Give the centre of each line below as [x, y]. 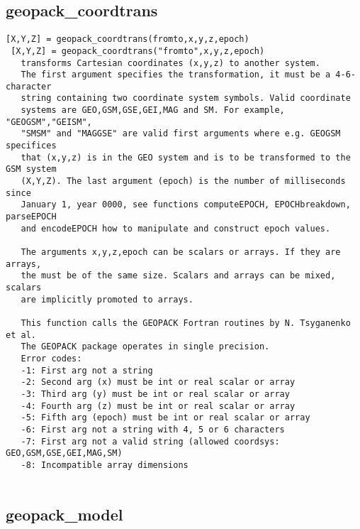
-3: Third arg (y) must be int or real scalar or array [155, 394]
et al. [21, 335]
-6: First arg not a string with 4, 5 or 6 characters [153, 429]
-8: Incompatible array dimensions [105, 465]
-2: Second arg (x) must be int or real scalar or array [158, 382]
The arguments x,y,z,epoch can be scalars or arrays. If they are [181, 252]
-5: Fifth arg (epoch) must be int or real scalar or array [165, 418]
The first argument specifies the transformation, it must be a [176, 75]
